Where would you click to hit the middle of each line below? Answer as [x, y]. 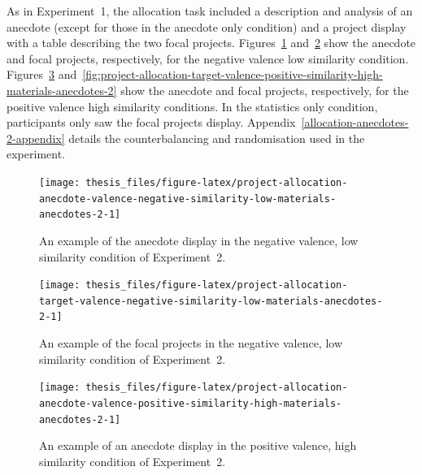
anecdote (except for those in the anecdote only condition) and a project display [207, 26]
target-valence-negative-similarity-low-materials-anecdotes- [211, 301]
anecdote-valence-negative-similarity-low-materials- [188, 199]
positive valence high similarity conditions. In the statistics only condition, [192, 106]
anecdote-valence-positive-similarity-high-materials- [191, 403]
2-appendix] [36, 138]
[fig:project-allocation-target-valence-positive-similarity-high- [233, 74]
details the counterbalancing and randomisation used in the [217, 138]
